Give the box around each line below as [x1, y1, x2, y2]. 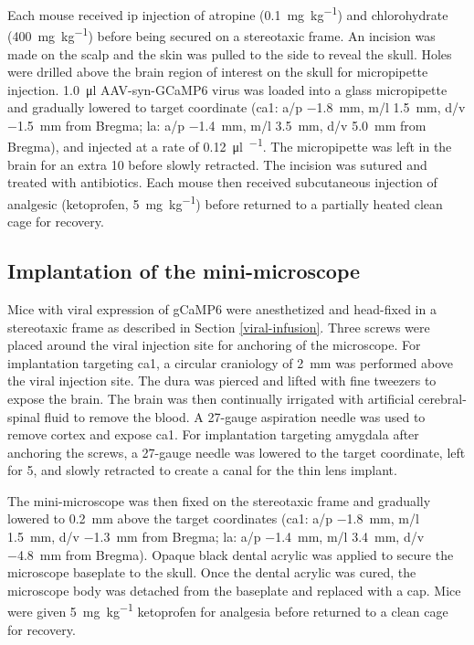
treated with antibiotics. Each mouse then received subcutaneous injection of [7, 173, 437, 192]
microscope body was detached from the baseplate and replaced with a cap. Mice [7, 580, 461, 599]
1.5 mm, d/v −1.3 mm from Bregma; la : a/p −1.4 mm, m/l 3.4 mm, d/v [7, 527, 425, 546]
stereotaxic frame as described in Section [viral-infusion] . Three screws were [7, 317, 430, 336]
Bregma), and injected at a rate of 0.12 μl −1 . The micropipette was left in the [7, 134, 452, 156]
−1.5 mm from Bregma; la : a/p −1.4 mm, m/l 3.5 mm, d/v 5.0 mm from [7, 115, 427, 134]
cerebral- [417, 388, 467, 407]
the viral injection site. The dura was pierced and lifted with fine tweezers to [7, 371, 437, 390]
